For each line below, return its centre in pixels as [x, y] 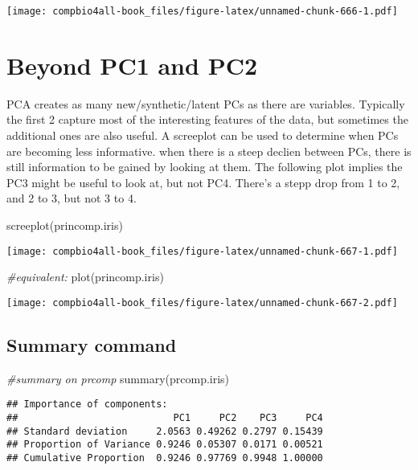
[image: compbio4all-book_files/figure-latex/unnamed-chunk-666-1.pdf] [202, 11]
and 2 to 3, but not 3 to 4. [72, 198]
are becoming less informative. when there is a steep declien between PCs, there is [209, 151]
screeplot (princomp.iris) [65, 225]
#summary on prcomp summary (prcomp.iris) [118, 378]
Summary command [92, 344]
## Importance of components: [87, 405]
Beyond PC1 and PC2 [132, 65]
